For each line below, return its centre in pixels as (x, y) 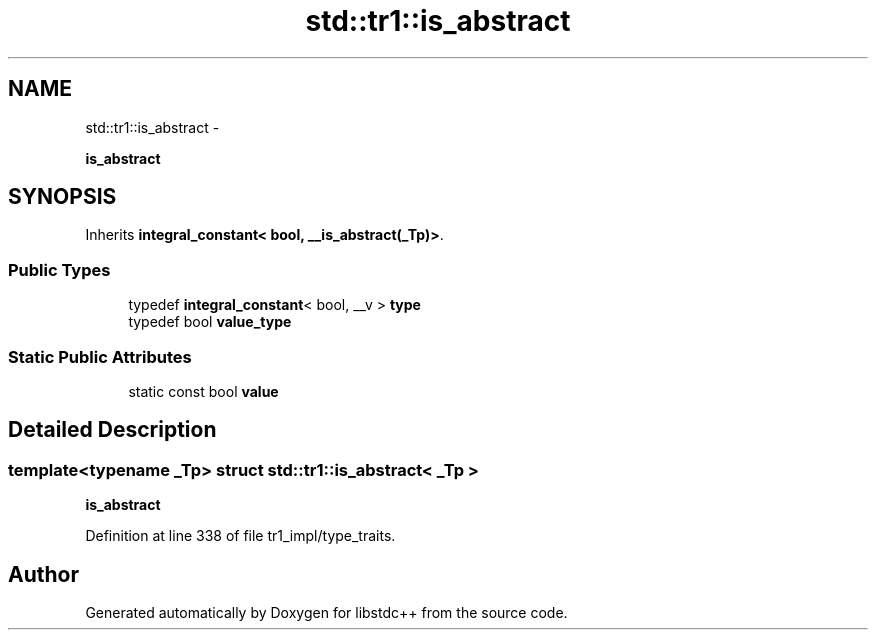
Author (43, 574)
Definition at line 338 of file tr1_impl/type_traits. (240, 536)
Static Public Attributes (100, 356)
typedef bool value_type (210, 322)
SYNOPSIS (62, 197)
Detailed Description (112, 430)
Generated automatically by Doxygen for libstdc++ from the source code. (326, 612)
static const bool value (203, 391)
